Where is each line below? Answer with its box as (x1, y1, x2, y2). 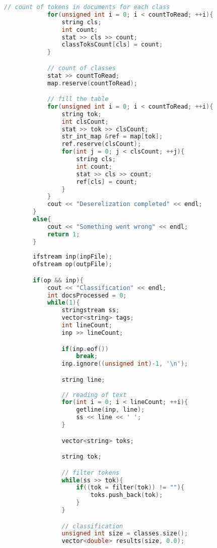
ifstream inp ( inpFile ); (33, 253, 112, 261)
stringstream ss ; (61, 307, 120, 314)
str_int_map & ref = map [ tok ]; (61, 133, 163, 140)
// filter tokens (61, 469, 120, 476)
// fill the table (47, 95, 109, 103)
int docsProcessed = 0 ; (47, 291, 127, 299)
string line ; (61, 376, 105, 383)
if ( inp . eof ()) (61, 345, 109, 353)
